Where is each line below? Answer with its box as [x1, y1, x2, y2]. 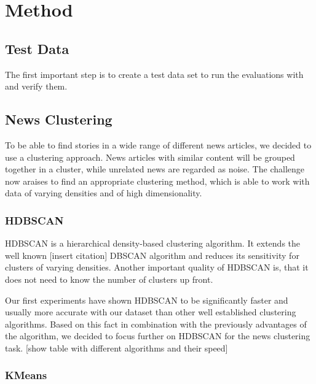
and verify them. [5, 80, 68, 93]
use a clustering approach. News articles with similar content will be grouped [5, 150, 295, 163]
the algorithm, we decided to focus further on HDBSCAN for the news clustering [5, 329, 310, 342]
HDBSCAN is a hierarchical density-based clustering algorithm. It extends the [5, 237, 301, 250]
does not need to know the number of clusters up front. [5, 272, 213, 285]
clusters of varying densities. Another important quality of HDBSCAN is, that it [5, 261, 309, 274]
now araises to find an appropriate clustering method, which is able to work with [5, 174, 310, 187]
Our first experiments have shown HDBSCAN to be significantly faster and [5, 293, 288, 306]
